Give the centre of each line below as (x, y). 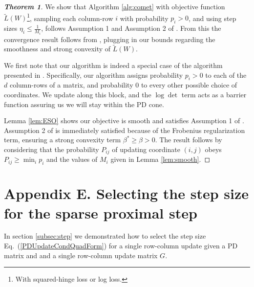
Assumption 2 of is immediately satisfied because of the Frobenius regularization (125, 130)
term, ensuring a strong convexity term (63, 140)
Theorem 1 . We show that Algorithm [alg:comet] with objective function (115, 6)
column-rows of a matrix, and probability (71, 85)
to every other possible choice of (189, 85)
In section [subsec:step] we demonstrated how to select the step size (105, 236)
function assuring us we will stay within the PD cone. (84, 104)
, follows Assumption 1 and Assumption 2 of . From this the (131, 28)
